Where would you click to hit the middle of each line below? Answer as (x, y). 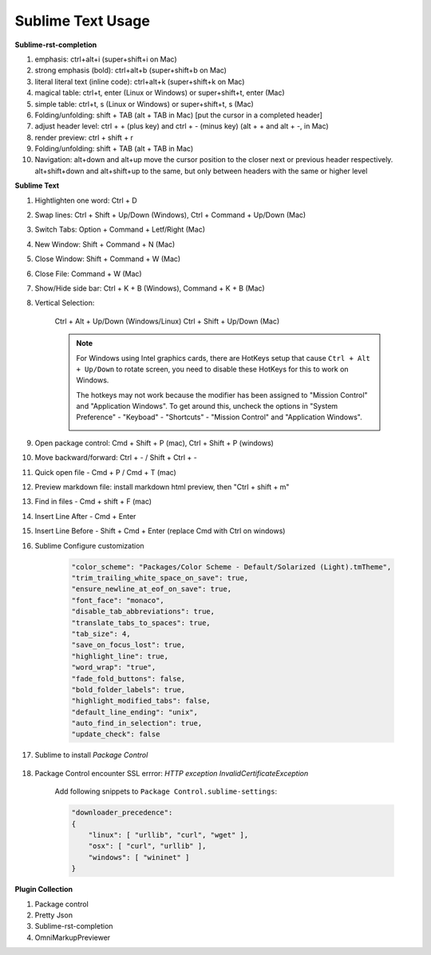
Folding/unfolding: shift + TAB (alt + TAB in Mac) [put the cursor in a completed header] (179, 115)
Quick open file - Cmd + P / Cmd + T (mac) (106, 472)
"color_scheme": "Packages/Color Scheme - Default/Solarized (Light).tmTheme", (231, 567)
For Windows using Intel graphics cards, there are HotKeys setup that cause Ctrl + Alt (223, 358)
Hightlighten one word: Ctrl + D (86, 200)
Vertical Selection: (65, 303)
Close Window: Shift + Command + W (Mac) (108, 259)
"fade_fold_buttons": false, (129, 678)
